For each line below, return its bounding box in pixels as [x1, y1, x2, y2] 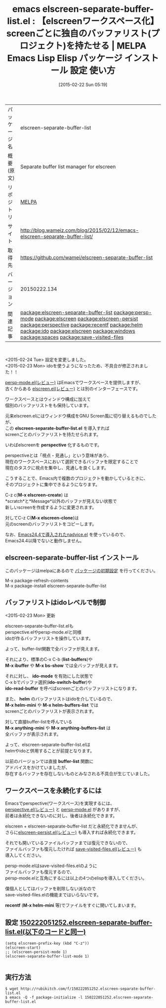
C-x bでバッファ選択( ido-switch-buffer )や [5, 679, 92, 685]
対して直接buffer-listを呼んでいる [5, 718, 73, 725]
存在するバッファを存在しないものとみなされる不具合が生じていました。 [5, 770, 152, 777]
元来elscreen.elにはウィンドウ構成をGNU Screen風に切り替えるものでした [5, 413, 157, 419]
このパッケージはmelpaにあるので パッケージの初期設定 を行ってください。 [5, 568, 158, 573]
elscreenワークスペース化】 [45, 16, 159, 27]
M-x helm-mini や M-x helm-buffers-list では [5, 702, 99, 708]
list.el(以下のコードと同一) [5, 927, 86, 936]
